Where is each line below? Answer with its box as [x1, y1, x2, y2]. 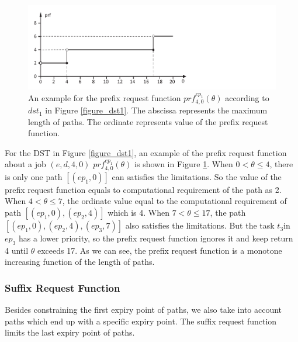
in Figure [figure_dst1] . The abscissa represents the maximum [45, 104, 268, 116]
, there [269, 158, 293, 170]
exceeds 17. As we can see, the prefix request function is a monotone [37, 244, 282, 256]
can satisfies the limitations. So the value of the [112, 170, 282, 182]
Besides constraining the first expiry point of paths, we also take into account [5, 303, 282, 316]
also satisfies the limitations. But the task [125, 219, 275, 232]
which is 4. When [108, 206, 170, 219]
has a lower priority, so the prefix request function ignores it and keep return [18, 232, 293, 244]
